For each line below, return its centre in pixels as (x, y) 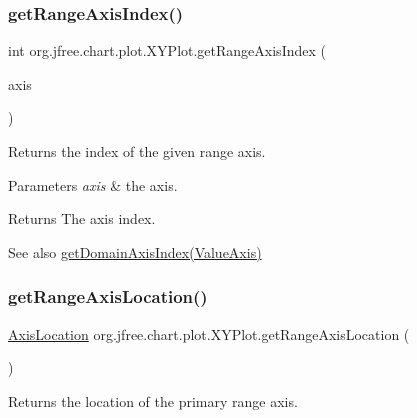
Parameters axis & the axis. (93, 184)
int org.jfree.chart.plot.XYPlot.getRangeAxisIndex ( (167, 50)
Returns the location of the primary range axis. (153, 400)
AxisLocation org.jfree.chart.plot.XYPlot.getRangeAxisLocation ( (209, 333)
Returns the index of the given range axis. (137, 151)
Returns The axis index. (82, 218)
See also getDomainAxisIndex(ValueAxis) (135, 251)
